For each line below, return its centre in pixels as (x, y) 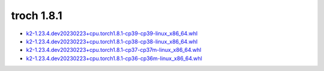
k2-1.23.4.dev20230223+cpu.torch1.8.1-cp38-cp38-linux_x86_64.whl (112, 41)
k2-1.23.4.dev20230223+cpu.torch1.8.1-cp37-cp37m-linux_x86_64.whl (114, 50)
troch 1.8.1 (37, 16)
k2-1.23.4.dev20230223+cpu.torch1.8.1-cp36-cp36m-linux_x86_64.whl (114, 58)
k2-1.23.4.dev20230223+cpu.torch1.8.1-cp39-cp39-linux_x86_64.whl (112, 33)
